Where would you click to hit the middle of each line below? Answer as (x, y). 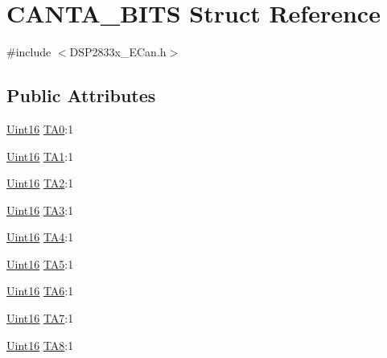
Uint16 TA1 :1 (40, 156)
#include (29, 52)
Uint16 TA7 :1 (40, 318)
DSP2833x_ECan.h (118, 52)
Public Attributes (81, 95)
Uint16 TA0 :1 (40, 128)
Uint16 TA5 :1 (40, 263)
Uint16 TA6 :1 (40, 291)
